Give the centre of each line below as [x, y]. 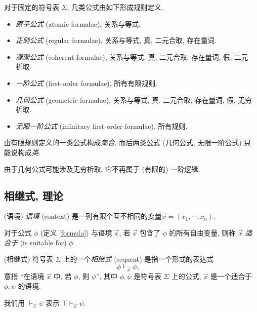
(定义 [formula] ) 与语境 [76, 232]
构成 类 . [29, 152]
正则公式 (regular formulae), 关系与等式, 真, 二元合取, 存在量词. [116, 40]
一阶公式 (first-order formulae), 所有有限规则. [86, 83]
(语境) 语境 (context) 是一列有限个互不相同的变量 [83, 216]
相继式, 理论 [34, 195]
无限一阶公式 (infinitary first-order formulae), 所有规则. [102, 126]
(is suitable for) [43, 242]
